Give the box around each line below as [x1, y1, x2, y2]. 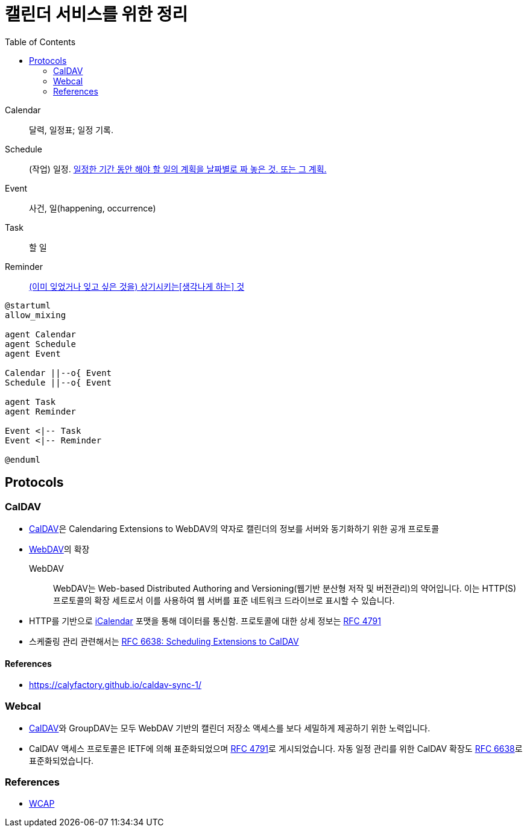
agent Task [5, 396, 56, 407]
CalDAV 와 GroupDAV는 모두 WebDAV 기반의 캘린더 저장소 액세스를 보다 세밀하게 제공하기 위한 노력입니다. [29, 722, 431, 733]
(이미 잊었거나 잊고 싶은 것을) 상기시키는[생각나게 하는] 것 [29, 281, 245, 292]
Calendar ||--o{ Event [5, 368, 112, 378]
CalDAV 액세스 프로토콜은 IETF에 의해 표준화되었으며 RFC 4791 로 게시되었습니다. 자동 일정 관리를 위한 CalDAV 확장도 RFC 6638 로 [29, 743, 523, 754]
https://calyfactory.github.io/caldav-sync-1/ [29, 680, 202, 690]
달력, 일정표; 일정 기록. [29, 124, 114, 135]
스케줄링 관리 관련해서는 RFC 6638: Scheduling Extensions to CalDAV [29, 636, 299, 646]
